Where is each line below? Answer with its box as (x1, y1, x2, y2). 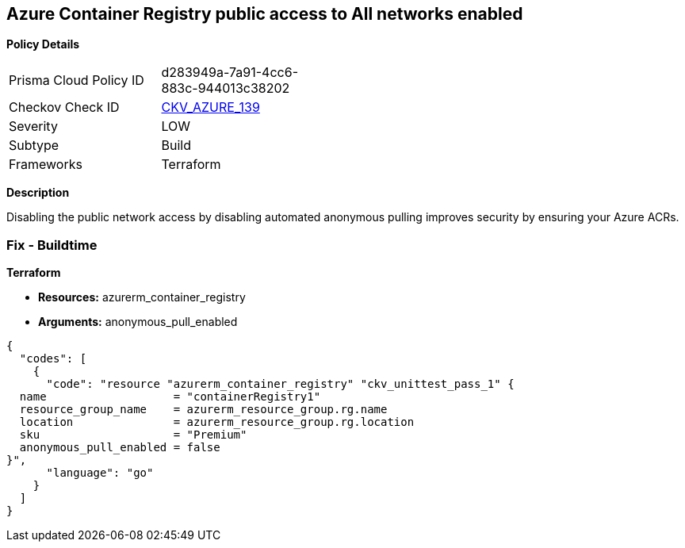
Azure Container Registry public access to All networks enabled (6, 4, 523, 24)
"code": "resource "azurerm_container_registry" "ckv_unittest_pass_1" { (46, 377, 515, 391)
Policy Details (6, 37, 80, 52)
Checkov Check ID (9, 99, 120, 116)
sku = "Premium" (19, 428, 247, 442)
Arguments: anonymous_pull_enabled (38, 315, 238, 329)
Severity (9, 118, 58, 135)
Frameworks (9, 156, 82, 173)
